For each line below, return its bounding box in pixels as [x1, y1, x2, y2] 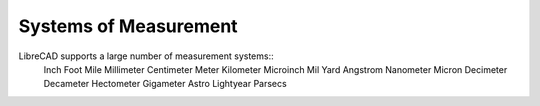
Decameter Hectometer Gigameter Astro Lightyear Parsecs [43, 78, 287, 90]
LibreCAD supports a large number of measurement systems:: [18, 50, 274, 62]
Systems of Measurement [18, 15, 239, 37]
